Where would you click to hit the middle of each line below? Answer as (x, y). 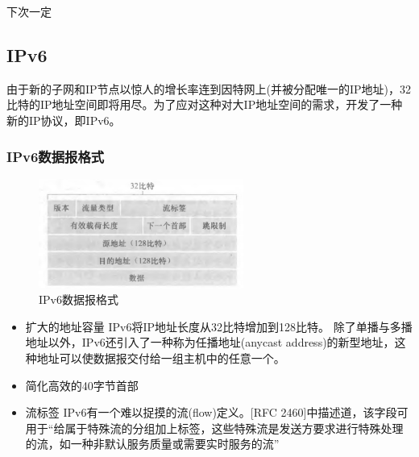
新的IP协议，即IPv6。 (64, 120)
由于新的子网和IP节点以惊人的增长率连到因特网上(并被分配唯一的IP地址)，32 (209, 88)
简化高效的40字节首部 (82, 385)
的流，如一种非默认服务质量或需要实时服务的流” (152, 444)
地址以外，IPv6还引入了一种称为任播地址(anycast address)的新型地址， (210, 342)
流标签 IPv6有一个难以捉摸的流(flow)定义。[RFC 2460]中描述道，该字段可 (217, 412)
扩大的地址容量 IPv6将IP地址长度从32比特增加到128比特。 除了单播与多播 (219, 326)
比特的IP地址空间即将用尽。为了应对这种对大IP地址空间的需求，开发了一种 (205, 104)
